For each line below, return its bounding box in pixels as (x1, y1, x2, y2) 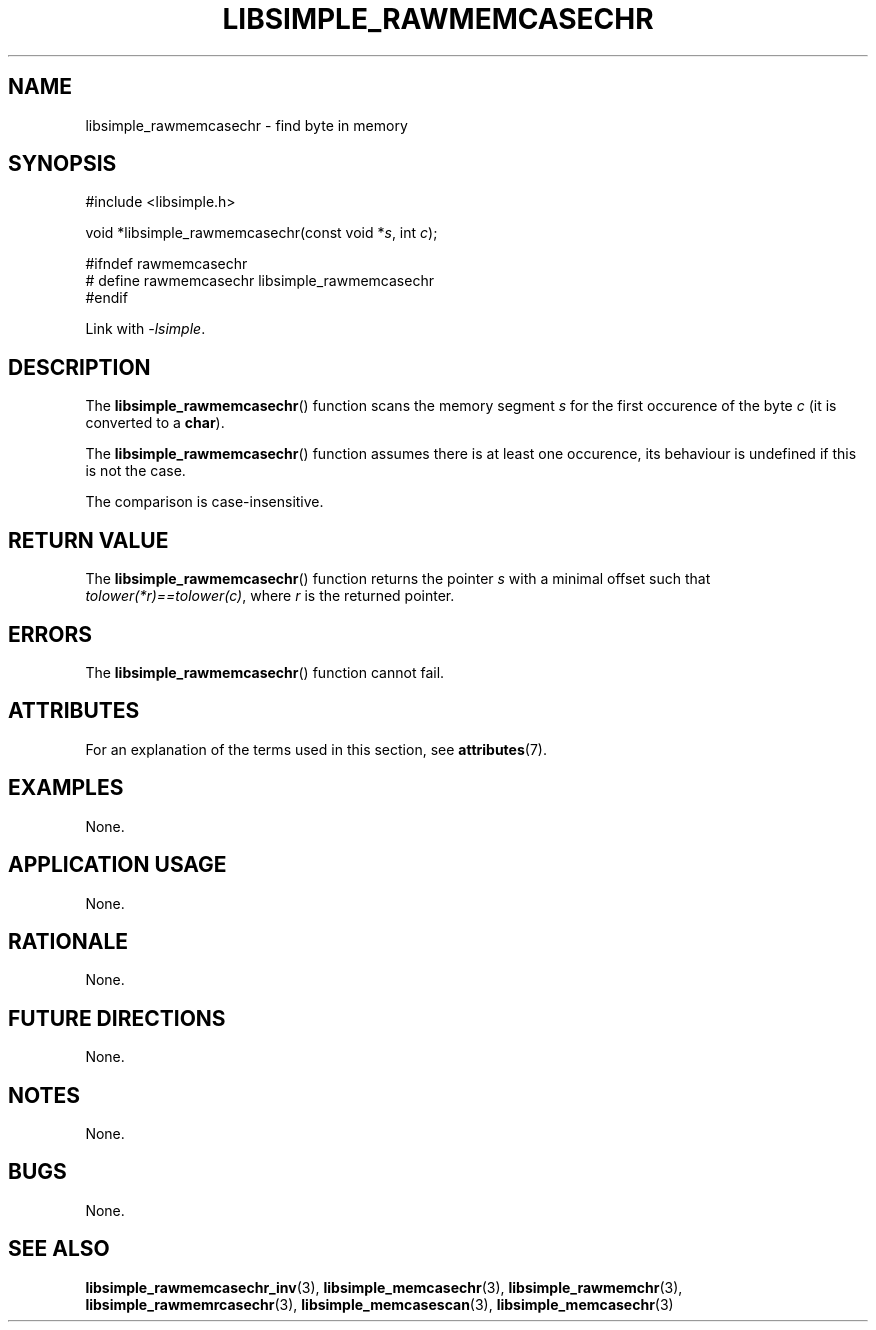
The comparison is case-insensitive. (85, 493, 324, 511)
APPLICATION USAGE (8, 852, 227, 878)
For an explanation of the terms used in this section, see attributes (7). (85, 740, 547, 758)
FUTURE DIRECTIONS (8, 1005, 226, 1031)
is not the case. (85, 462, 186, 480)
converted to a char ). (85, 414, 225, 432)
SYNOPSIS (8, 151, 117, 177)
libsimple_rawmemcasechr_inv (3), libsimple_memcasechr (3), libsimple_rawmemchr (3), (85, 1278, 683, 1296)
